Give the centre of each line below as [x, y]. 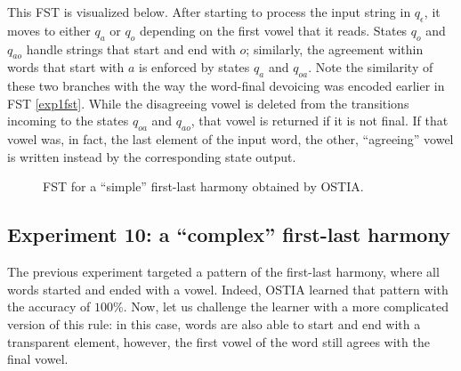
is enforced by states [194, 67]
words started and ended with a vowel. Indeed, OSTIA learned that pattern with [228, 289]
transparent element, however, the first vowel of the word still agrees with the [218, 341]
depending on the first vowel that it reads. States [273, 30]
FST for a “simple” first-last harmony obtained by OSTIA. [203, 186]
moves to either [49, 30]
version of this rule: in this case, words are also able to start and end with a [214, 323]
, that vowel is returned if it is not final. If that [319, 121]
